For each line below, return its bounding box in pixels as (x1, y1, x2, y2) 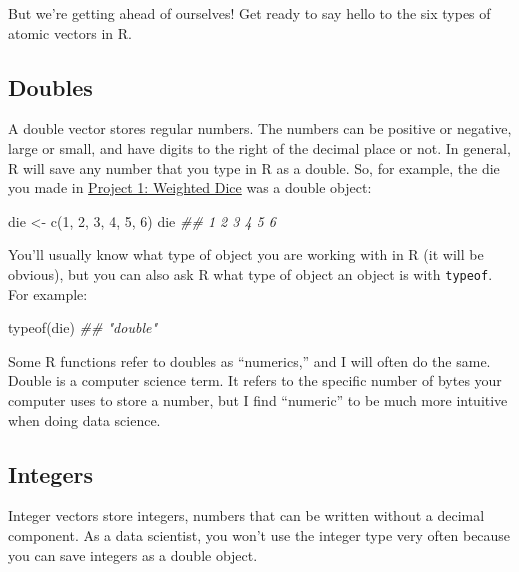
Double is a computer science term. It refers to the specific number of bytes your (8, 370, 502, 391)
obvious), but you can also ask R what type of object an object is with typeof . (8, 263, 493, 284)
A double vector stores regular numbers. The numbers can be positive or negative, (8, 118, 512, 139)
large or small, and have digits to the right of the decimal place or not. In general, (8, 137, 511, 158)
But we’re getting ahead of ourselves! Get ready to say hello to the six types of (8, 3, 491, 23)
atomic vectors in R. (8, 22, 132, 43)
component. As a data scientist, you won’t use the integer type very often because (8, 524, 511, 545)
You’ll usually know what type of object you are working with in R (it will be (8, 244, 484, 265)
